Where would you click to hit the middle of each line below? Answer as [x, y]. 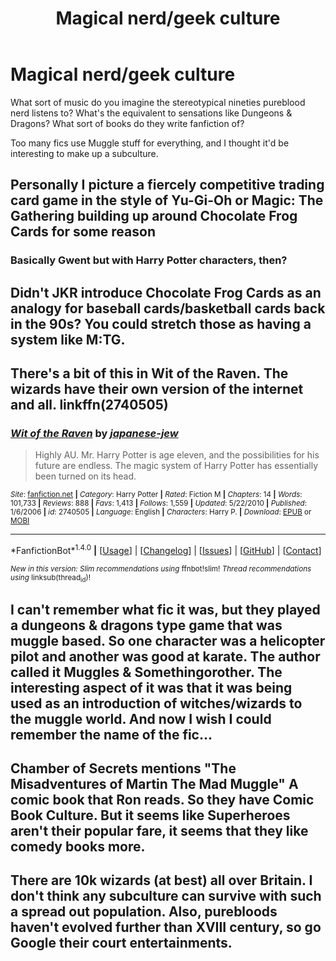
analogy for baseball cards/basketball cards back [168, 308]
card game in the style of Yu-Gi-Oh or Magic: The [167, 200]
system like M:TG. [68, 339]
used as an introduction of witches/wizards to [156, 703]
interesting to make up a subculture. [84, 153]
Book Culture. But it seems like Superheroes [150, 815]
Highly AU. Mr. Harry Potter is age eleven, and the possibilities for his [177, 455]
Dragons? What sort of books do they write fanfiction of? [127, 123]
